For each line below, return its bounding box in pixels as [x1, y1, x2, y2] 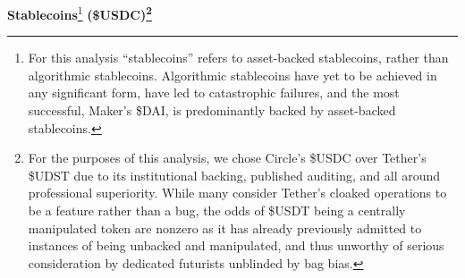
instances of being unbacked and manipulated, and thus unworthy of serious [28, 236, 444, 255]
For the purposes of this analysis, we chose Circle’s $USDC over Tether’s [28, 148, 427, 167]
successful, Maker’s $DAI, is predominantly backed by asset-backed [28, 101, 396, 120]
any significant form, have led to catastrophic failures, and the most [28, 83, 400, 102]
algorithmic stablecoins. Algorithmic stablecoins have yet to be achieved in [28, 65, 437, 84]
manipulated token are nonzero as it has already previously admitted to [28, 218, 422, 237]
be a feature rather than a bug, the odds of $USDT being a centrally [28, 201, 406, 219]
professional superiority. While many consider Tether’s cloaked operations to [28, 183, 447, 202]
